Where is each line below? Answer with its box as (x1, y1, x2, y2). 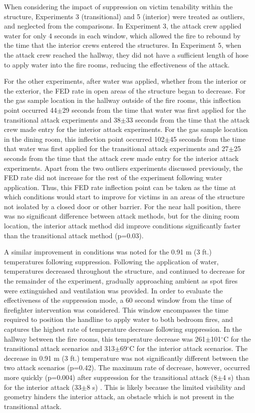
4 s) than (222, 372, 250, 382)
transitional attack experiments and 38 (4, 114, 121, 125)
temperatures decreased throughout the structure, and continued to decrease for (4, 266, 245, 276)
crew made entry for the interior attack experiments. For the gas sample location (4, 124, 248, 134)
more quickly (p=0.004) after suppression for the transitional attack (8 (4, 372, 217, 382)
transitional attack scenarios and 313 (4, 343, 115, 353)
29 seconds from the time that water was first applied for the (62, 104, 246, 115)
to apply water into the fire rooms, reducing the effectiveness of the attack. (4, 59, 230, 69)
